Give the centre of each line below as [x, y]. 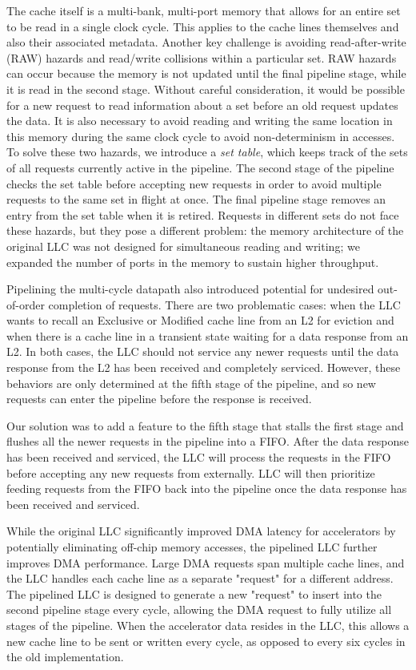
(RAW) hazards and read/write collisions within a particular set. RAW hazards [202, 57]
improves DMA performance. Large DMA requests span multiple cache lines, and [206, 562]
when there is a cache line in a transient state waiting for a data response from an [208, 335]
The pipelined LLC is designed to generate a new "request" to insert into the [194, 593]
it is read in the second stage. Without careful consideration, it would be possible [206, 89]
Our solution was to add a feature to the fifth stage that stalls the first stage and [205, 425]
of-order [26, 304]
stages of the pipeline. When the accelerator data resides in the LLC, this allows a [208, 625]
